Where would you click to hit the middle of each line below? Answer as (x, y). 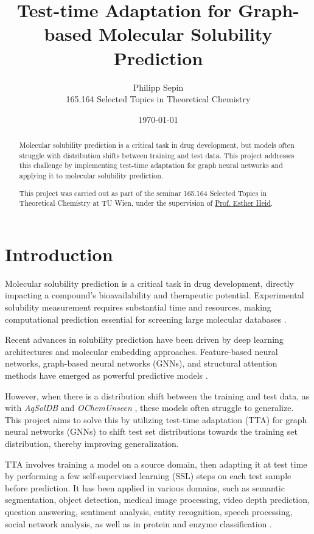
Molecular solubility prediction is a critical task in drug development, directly (149, 283)
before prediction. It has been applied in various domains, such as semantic (145, 487)
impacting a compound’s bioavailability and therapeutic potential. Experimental (155, 295)
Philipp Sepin (158, 87)
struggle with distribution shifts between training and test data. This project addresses (157, 155)
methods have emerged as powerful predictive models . (106, 375)
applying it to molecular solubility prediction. (91, 176)
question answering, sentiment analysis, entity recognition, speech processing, (149, 511)
